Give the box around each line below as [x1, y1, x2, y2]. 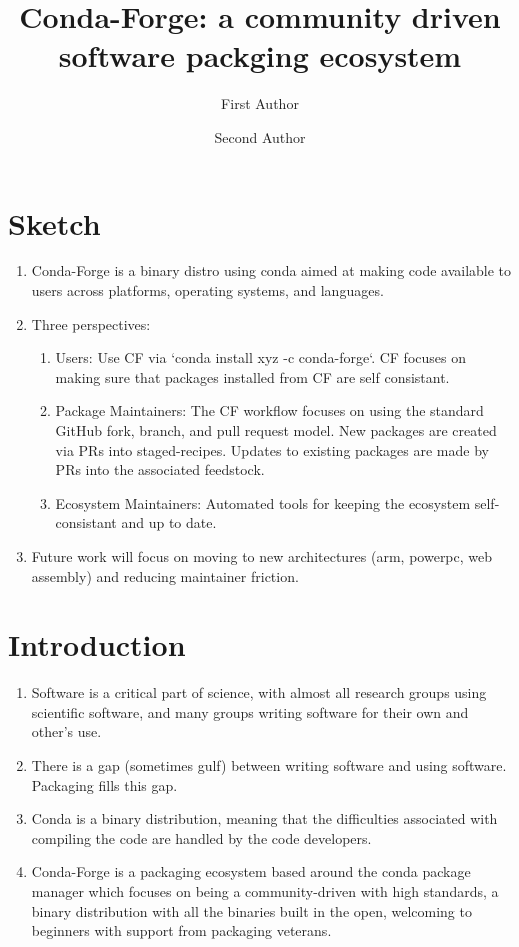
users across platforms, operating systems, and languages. [31, 280, 384, 301]
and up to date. [121, 512, 217, 533]
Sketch [8, 202, 101, 243]
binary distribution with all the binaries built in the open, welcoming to [31, 900, 472, 921]
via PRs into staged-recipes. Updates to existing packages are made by [55, 439, 489, 460]
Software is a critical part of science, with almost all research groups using [31, 682, 487, 703]
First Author [221, 93, 299, 114]
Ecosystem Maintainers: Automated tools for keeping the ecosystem [55, 492, 471, 513]
